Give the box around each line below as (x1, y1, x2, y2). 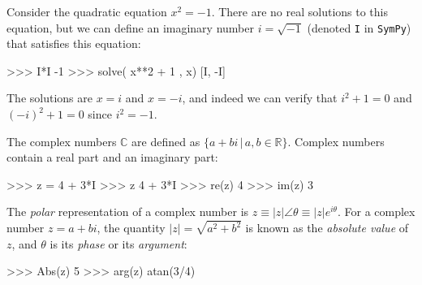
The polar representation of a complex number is (6, 203, 249, 220)
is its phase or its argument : (50, 235, 187, 252)
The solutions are (6, 89, 93, 106)
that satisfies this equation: (6, 35, 141, 52)
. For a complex (337, 203, 416, 220)
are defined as (131, 132, 200, 149)
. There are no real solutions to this (211, 3, 389, 19)
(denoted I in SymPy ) (307, 19, 411, 36)
